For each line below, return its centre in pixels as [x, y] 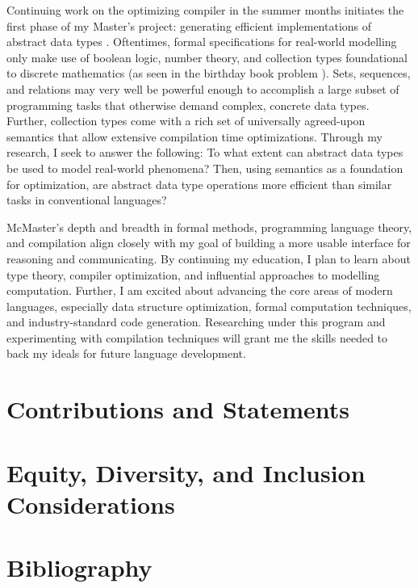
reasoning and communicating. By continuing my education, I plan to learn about [209, 258]
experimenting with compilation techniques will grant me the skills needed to [197, 337]
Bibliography [79, 567]
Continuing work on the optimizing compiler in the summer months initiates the [205, 10]
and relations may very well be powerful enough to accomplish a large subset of [203, 88]
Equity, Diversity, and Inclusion [186, 472]
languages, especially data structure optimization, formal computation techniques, [209, 306]
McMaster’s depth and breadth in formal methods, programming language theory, [209, 227]
